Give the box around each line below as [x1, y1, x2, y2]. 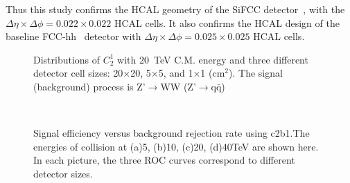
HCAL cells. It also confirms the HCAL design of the [114, 15, 340, 30]
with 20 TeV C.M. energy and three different [117, 52, 308, 66]
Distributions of [33, 52, 100, 66]
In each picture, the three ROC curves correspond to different [33, 153, 295, 167]
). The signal [229, 66, 283, 80]
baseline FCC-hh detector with [6, 29, 141, 44]
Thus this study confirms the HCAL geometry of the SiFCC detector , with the [6, 2, 345, 16]
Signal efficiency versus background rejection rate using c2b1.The [33, 126, 310, 140]
